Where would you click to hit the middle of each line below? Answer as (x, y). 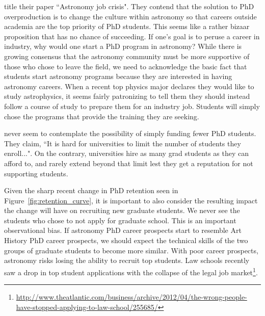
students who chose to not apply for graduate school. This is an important (120, 220)
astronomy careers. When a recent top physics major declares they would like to (129, 86)
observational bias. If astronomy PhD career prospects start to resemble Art (123, 230)
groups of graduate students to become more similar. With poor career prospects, (131, 250)
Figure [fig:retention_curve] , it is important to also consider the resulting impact (131, 200)
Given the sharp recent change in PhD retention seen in (91, 190)
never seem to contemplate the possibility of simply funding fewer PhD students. (130, 133)
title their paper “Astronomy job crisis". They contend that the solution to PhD (129, 6)
